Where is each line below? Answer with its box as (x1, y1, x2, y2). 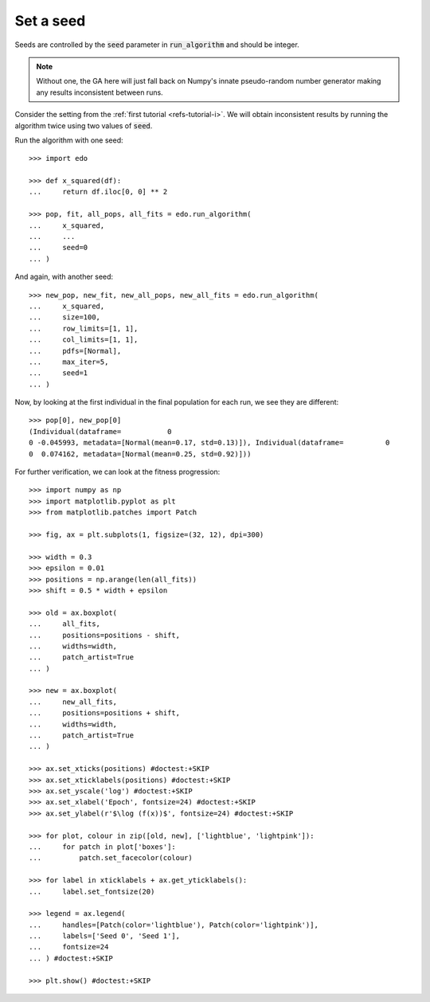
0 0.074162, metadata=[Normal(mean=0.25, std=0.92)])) (29, 449, 252, 458)
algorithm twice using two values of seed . (14, 120, 153, 131)
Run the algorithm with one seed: (14, 135, 123, 145)
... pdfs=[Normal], (29, 346, 122, 355)
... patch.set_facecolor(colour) (29, 853, 193, 863)
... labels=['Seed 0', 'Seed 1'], (29, 932, 181, 941)
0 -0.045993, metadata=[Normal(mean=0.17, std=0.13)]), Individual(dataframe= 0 (29, 438, 390, 448)
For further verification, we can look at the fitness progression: (14, 467, 221, 477)
